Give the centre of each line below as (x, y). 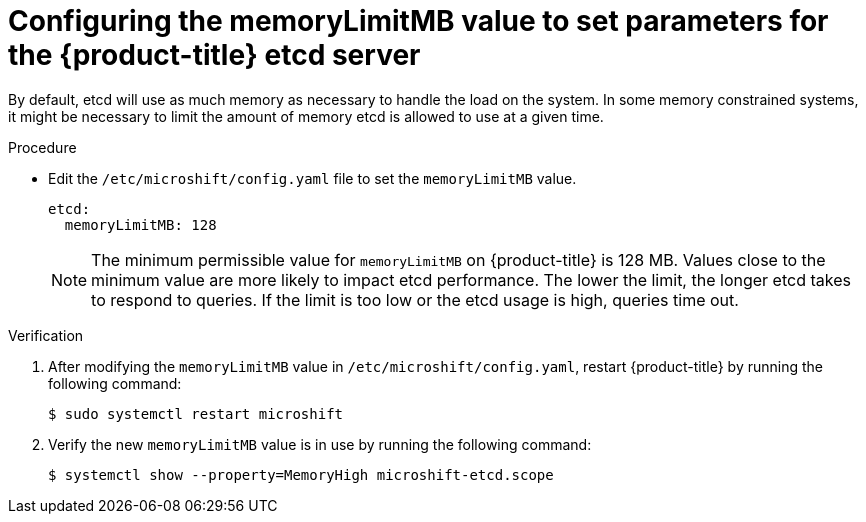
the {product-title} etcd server (214, 55)
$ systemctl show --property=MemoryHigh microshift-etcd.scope (301, 474)
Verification (46, 335)
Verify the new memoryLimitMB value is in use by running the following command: (320, 444)
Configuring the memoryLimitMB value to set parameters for (418, 21)
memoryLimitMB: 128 (140, 224)
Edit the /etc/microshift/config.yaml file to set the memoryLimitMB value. (312, 178)
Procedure (42, 147)
